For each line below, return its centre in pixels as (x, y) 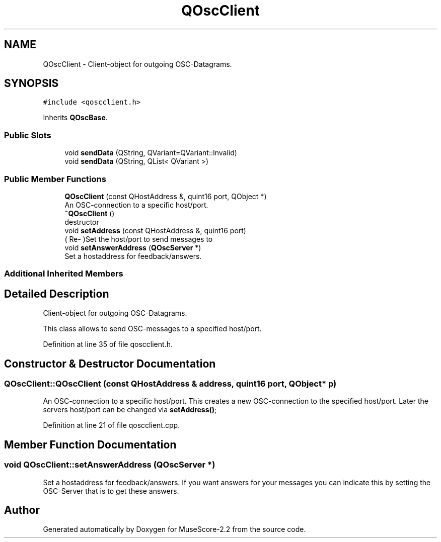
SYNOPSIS (31, 83)
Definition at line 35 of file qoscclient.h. (108, 344)
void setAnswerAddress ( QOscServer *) (133, 247)
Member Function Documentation (90, 444)
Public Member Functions (55, 179)
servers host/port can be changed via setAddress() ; (130, 410)
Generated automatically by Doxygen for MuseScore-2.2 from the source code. (174, 529)
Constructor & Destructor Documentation (110, 364)
